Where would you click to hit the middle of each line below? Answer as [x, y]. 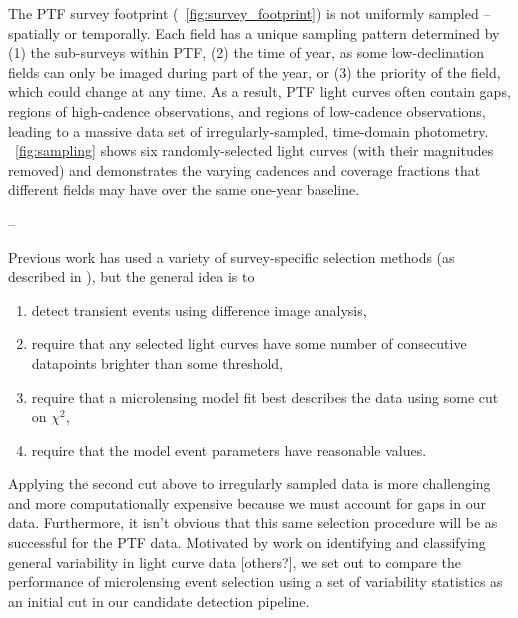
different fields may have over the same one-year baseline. [184, 189]
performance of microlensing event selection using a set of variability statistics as [255, 581]
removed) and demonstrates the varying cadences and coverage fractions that [244, 169]
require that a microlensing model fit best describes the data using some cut [265, 396]
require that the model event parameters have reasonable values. [229, 449]
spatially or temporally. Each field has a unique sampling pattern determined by [254, 32]
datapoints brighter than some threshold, [157, 362]
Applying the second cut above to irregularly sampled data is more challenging [249, 483]
